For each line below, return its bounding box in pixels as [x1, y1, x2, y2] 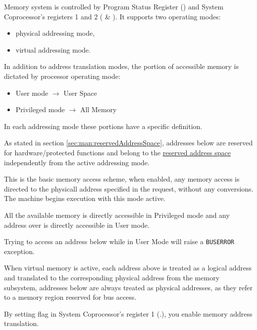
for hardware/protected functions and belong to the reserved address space [4, 147, 231, 157]
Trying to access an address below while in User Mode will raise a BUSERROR [4, 236, 235, 247]
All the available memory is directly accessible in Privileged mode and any [4, 209, 230, 220]
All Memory [80, 104, 117, 115]
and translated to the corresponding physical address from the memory [4, 272, 220, 282]
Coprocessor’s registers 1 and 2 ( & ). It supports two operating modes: [4, 11, 221, 21]
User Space [63, 87, 97, 98]
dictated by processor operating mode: [4, 70, 120, 81]
